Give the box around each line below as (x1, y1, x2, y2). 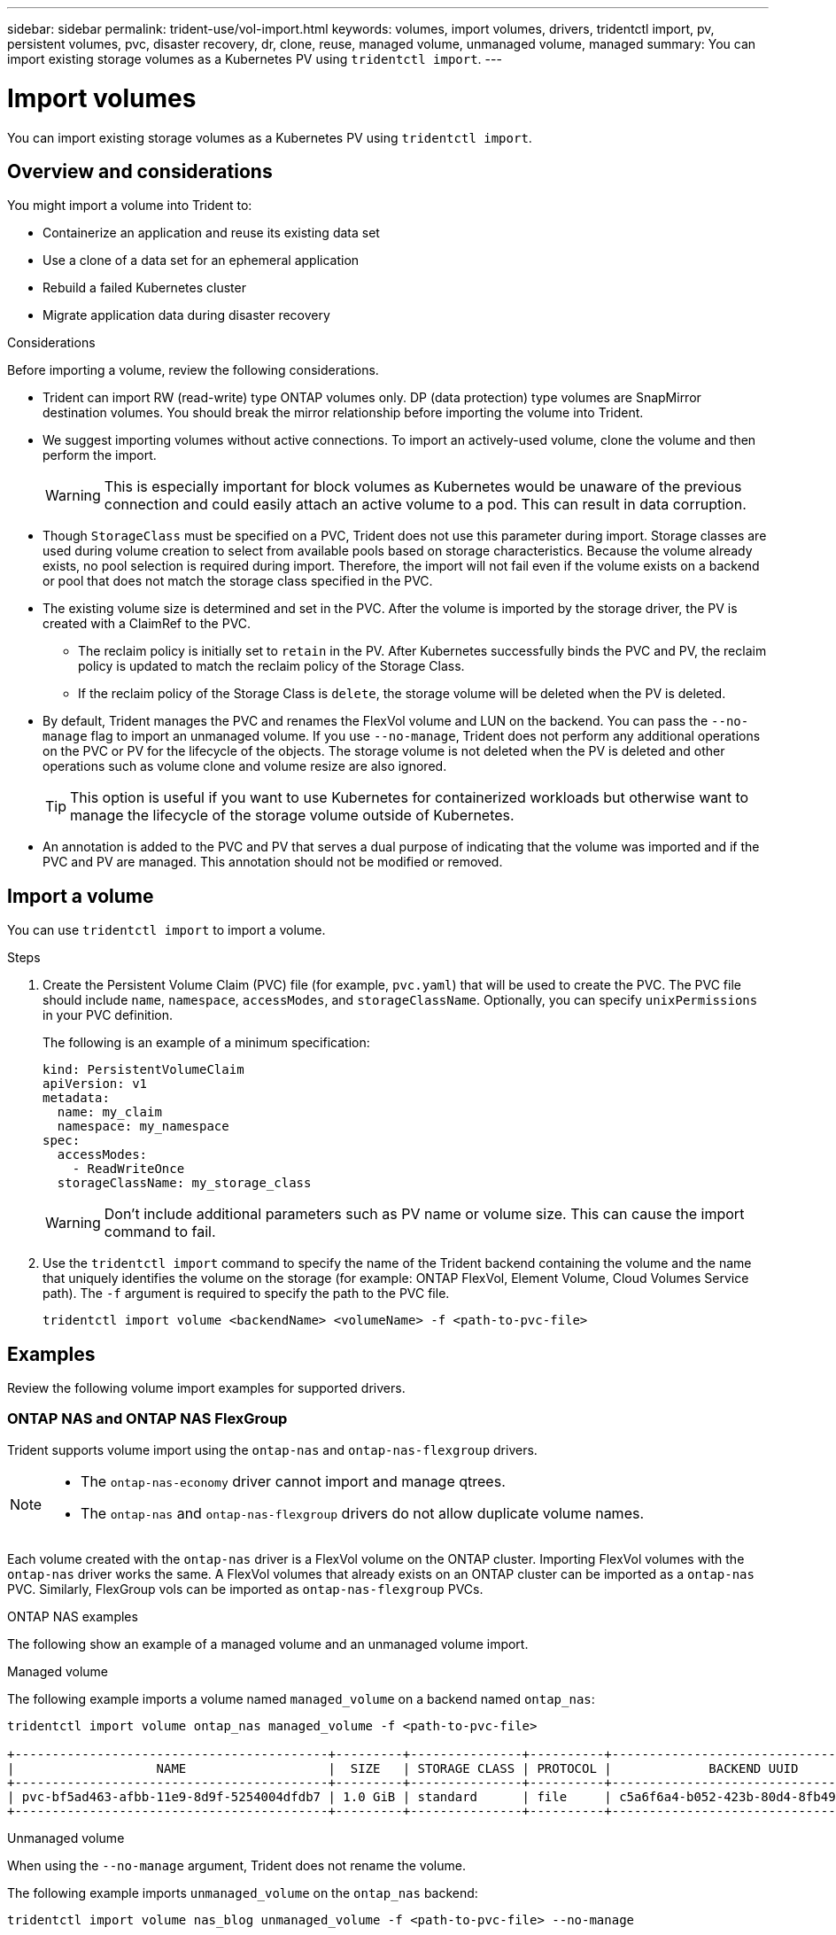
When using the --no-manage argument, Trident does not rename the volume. (7, 1857, 466, 1873)
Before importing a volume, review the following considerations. (7, 362, 379, 378)
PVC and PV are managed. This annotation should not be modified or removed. (43, 854, 503, 870)
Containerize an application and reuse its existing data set (43, 225, 380, 241)
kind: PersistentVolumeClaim (43, 1062, 244, 1077)
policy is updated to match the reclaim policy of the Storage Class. (78, 658, 465, 674)
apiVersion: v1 (43, 1076, 148, 1092)
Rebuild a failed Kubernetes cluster (43, 280, 246, 296)
